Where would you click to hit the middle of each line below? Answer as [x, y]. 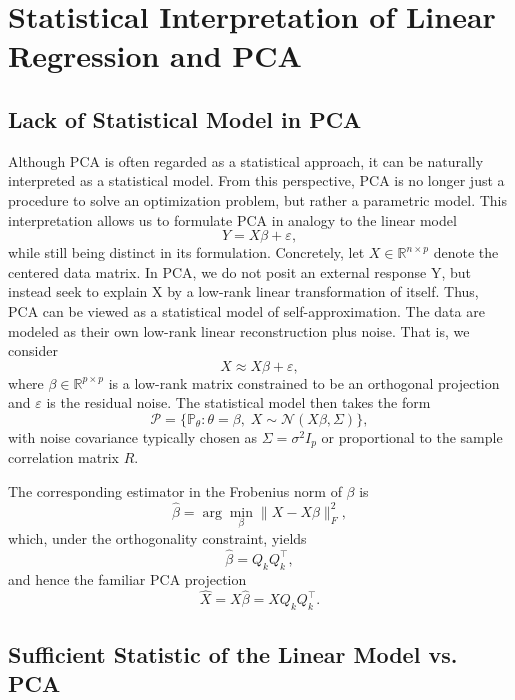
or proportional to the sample [412, 436]
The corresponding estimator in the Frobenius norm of [175, 490]
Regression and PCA [155, 55]
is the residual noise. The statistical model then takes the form [238, 402]
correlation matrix [63, 457]
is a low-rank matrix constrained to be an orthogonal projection [304, 382]
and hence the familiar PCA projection [127, 578]
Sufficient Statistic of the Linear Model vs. [233, 653]
